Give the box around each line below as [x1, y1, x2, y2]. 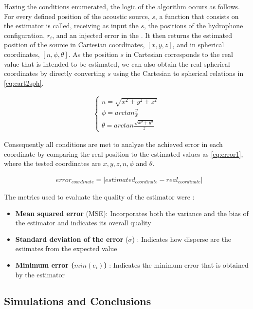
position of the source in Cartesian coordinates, [4, 39, 145, 50]
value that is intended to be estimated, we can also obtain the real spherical [4, 58, 230, 69]
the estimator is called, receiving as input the [4, 20, 139, 31]
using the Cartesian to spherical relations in [113, 68, 244, 78]
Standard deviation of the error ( [15, 234, 128, 244]
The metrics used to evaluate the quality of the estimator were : [4, 192, 195, 201]
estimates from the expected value [15, 243, 117, 254]
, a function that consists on [155, 11, 239, 21]
